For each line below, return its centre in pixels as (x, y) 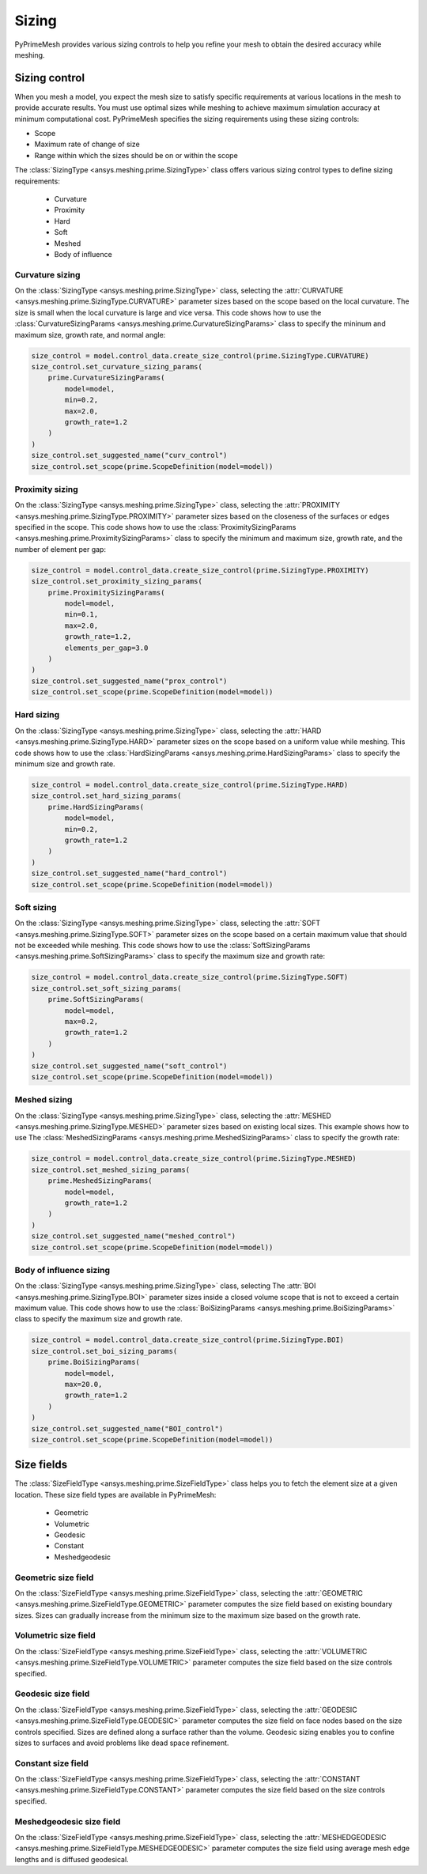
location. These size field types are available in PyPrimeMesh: (115, 1494)
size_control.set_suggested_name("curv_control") (129, 455)
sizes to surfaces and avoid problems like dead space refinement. (122, 1743)
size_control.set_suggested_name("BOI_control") (127, 1428)
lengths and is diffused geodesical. (72, 1859)
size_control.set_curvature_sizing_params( (117, 366)
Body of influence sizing (62, 1270)
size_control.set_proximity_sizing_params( (117, 582)
